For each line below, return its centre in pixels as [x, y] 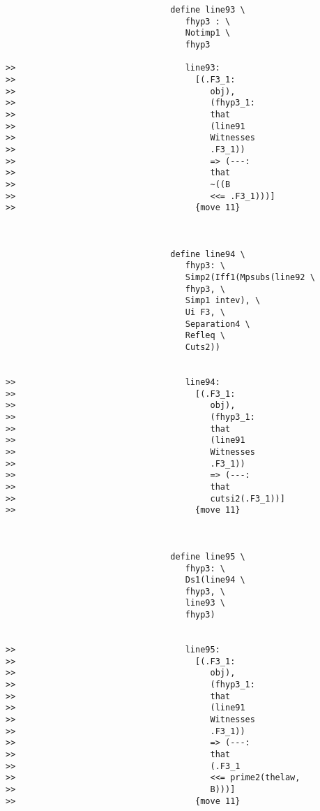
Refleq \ [205, 336]
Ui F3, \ [205, 313]
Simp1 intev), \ [223, 301]
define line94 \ [208, 254]
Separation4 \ [218, 324]
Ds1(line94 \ [215, 580]
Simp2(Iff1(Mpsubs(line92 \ [250, 278]
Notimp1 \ [208, 33]
